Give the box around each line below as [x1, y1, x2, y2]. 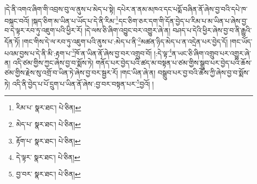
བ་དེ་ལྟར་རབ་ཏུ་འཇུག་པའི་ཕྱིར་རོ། [4, 25, 82, 35]
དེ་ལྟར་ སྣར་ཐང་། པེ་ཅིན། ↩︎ [16, 152, 80, 162]
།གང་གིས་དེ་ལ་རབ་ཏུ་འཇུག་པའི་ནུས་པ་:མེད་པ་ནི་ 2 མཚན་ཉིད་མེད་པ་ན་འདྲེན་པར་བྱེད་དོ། [22, 35, 228, 47]
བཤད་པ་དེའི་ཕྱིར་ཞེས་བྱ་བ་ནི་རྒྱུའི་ [173, 25, 252, 35]
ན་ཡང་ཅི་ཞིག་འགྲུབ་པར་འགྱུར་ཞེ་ [172, 48, 251, 58]
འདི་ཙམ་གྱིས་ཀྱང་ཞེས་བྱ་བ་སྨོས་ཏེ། [13, 57, 94, 67]
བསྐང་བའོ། [4, 15, 30, 26]
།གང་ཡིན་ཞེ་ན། [120, 67, 156, 77]
